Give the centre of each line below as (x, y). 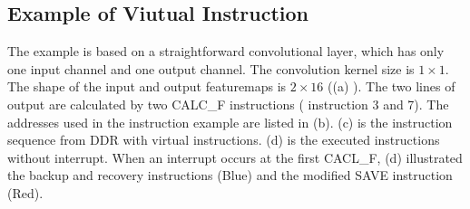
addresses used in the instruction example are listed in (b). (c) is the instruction (230, 122)
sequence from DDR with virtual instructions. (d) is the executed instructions (224, 140)
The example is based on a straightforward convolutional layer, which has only (226, 51)
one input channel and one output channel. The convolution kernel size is (211, 68)
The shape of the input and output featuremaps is (147, 86)
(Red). (25, 192)
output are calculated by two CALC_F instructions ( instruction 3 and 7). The (228, 104)
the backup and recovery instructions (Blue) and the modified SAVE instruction (230, 175)
